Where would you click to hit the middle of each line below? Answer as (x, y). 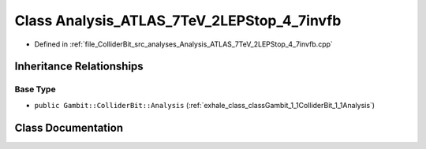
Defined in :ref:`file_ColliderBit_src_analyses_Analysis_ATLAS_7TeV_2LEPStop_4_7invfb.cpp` (183, 44)
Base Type (35, 89)
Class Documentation (69, 127)
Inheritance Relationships (79, 67)
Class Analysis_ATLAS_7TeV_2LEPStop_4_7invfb (178, 20)
